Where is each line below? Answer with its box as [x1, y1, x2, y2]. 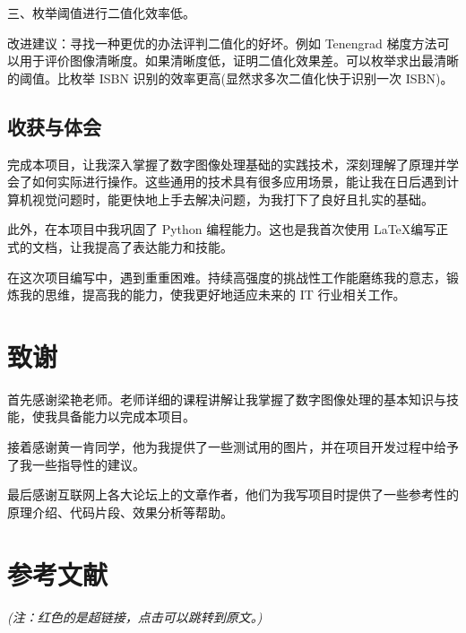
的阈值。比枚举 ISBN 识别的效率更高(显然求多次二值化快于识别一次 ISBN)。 [7, 68, 453, 87]
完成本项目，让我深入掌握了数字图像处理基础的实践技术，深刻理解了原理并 [7, 154, 446, 173]
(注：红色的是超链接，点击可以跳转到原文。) [7, 607, 263, 626]
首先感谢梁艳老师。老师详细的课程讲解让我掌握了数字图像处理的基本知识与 [7, 389, 446, 408]
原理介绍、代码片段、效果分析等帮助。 [7, 502, 233, 521]
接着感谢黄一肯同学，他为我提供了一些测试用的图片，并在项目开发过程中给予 [7, 438, 459, 456]
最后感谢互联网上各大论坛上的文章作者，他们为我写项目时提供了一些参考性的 [7, 485, 459, 504]
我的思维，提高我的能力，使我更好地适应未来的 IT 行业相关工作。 [19, 285, 406, 304]
